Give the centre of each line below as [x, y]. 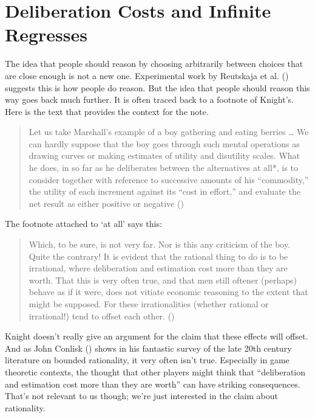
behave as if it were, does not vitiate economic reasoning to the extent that [168, 292]
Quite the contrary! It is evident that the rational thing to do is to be [158, 256]
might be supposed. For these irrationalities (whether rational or [149, 304]
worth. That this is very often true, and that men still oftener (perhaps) [163, 280]
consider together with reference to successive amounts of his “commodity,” [169, 179]
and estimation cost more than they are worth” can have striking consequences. [153, 384]
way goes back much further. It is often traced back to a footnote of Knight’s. [149, 99]
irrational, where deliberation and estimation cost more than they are [158, 268]
